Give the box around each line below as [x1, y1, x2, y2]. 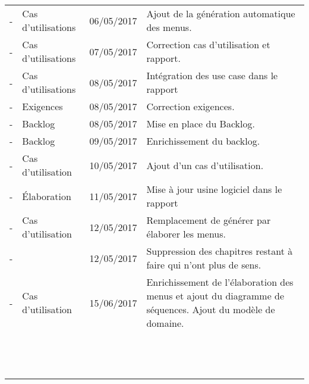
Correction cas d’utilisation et [146, 38, 270, 51]
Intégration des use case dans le [146, 68, 278, 82]
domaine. [146, 316, 184, 330]
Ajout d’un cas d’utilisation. [146, 158, 264, 172]
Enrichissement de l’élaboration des [146, 275, 294, 289]
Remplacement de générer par [146, 213, 271, 227]
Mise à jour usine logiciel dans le [146, 182, 282, 196]
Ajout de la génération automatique [146, 7, 295, 20]
